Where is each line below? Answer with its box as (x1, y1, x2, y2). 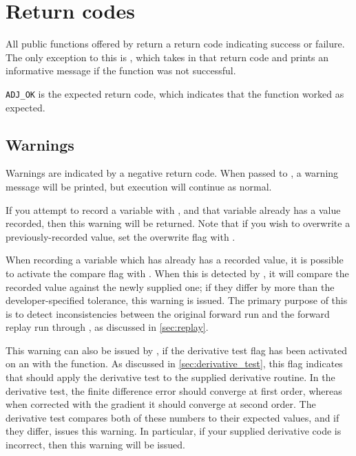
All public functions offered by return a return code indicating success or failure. (6, 36, 345, 51)
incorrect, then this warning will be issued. (6, 437, 185, 452)
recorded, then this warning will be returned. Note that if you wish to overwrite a (6, 216, 350, 230)
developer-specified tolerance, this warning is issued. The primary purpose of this (6, 293, 348, 307)
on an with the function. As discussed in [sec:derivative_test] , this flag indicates (6, 356, 343, 371)
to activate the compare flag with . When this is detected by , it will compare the (6, 265, 349, 280)
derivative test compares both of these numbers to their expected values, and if (6, 410, 339, 424)
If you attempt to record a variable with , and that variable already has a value (6, 202, 341, 217)
